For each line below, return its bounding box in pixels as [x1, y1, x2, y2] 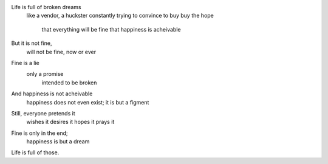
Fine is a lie [11, 59, 39, 66]
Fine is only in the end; [11, 129, 68, 137]
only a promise [26, 70, 64, 78]
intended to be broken [41, 79, 97, 86]
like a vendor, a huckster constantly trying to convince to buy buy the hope [26, 12, 214, 19]
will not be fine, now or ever [26, 48, 97, 55]
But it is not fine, [11, 39, 52, 47]
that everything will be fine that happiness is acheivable [41, 26, 181, 33]
